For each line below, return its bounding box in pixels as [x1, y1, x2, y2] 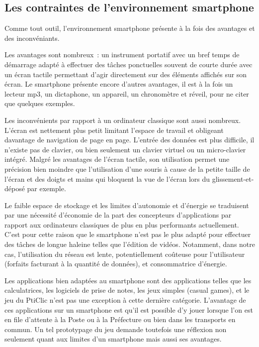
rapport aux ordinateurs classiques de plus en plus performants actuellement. [4, 219, 239, 230]
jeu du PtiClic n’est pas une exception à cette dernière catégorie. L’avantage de [4, 295, 246, 305]
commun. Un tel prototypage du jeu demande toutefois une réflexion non [4, 324, 227, 334]
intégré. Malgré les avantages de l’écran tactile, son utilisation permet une [4, 154, 230, 164]
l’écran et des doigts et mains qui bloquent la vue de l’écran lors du [4, 173, 210, 184]
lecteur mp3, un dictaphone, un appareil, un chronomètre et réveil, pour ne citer [4, 88, 249, 99]
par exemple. [27, 183, 66, 194]
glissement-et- [212, 173, 254, 184]
